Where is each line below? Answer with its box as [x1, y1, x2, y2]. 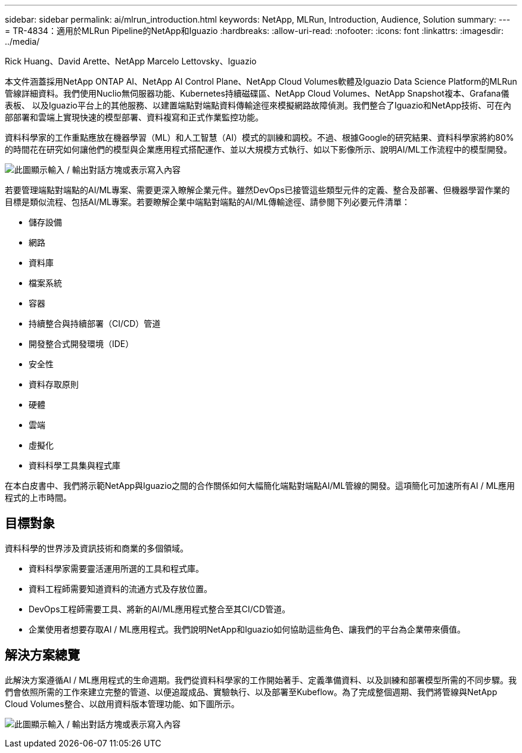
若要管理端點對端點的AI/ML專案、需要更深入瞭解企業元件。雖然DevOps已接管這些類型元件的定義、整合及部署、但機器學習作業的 [5, 185, 510, 195]
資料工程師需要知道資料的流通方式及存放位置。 [29, 583, 212, 594]
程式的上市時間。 [5, 492, 72, 503]
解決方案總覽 [5, 647, 80, 663]
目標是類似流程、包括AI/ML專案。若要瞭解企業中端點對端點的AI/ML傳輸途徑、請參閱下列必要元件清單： [5, 197, 411, 207]
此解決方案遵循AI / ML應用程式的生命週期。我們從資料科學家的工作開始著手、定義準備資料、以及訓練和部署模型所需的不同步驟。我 [5, 674, 517, 685]
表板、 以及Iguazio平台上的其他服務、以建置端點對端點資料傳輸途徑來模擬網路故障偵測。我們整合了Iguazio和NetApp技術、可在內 [5, 100, 512, 110]
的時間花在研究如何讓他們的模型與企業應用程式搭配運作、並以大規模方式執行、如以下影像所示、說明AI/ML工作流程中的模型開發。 [5, 144, 512, 154]
